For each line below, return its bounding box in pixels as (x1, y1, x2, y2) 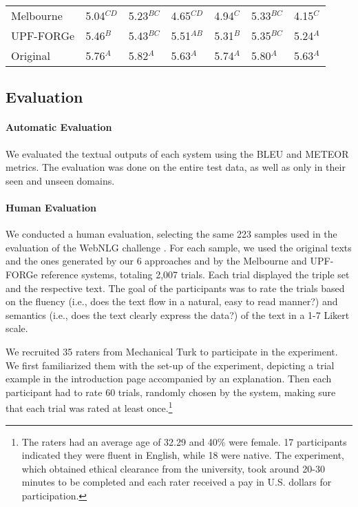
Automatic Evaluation (6, 120, 112, 134)
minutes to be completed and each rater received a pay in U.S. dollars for (21, 475, 332, 489)
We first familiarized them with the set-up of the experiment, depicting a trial (6, 358, 335, 372)
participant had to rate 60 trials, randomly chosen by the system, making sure (6, 384, 336, 399)
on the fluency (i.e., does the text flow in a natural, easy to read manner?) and (6, 294, 338, 309)
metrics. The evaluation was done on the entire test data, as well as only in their (6, 160, 346, 174)
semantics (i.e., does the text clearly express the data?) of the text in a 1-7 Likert (6, 307, 350, 322)
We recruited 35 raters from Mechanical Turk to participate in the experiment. (6, 344, 338, 358)
